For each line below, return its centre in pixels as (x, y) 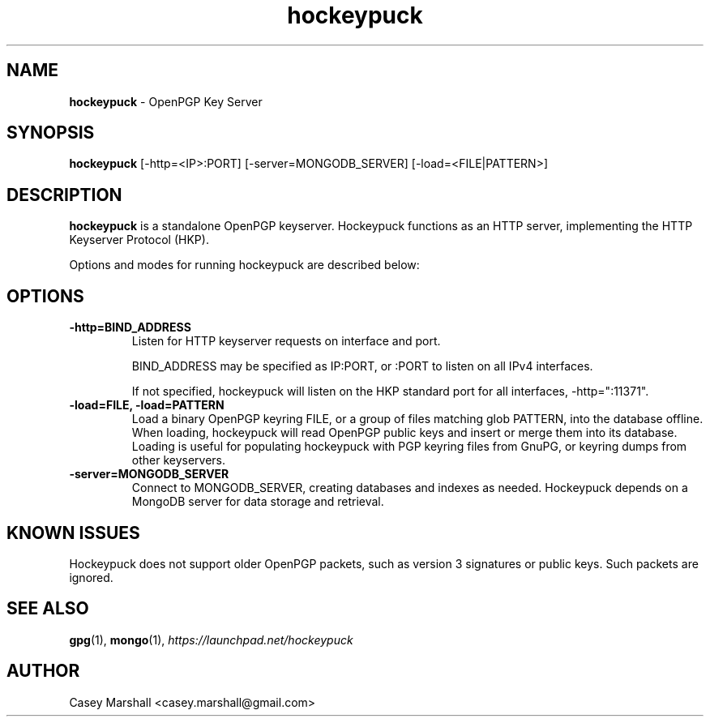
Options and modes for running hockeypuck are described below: (244, 265)
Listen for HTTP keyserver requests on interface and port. (286, 341)
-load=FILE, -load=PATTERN (147, 405)
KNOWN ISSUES (73, 533)
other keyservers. (179, 460)
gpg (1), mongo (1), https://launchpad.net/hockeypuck (211, 640)
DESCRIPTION (64, 195)
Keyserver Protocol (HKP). (139, 240)
